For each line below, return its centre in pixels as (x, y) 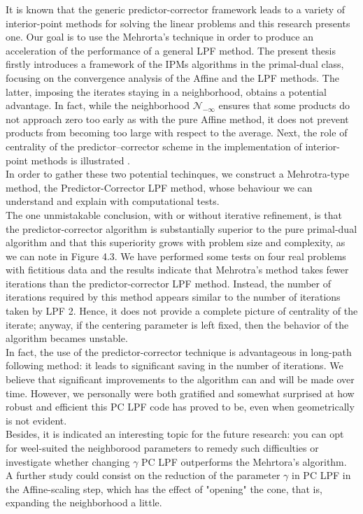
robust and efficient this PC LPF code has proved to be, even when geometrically (180, 407)
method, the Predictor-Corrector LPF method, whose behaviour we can (159, 187)
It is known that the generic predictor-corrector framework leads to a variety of (176, 9)
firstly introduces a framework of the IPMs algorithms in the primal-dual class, (175, 64)
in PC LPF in (321, 475)
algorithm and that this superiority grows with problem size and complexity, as (176, 242)
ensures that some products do (284, 105)
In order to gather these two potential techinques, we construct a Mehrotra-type (178, 174)
